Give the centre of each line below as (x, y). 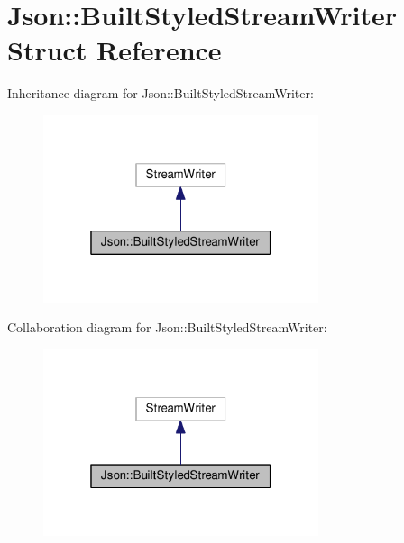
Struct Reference (115, 50)
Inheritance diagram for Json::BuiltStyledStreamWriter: (161, 93)
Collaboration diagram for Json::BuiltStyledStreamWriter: (167, 327)
